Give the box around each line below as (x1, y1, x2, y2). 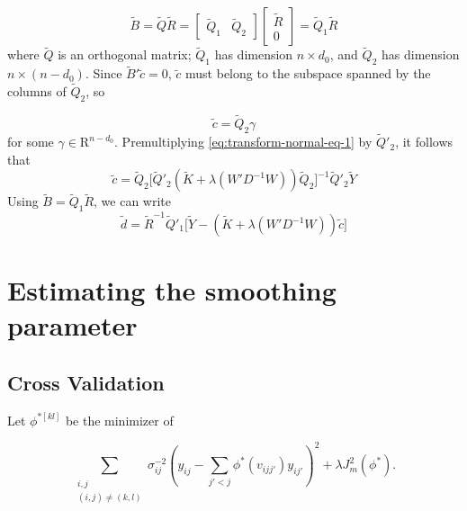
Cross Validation (7, 368, 165, 396)
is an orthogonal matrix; (58, 45, 192, 64)
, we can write (94, 192, 172, 211)
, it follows (395, 132, 454, 151)
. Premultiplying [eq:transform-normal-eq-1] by (114, 132, 373, 151)
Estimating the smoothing (7, 272, 337, 309)
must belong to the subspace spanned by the (185, 64, 431, 83)
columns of (7, 82, 67, 101)
